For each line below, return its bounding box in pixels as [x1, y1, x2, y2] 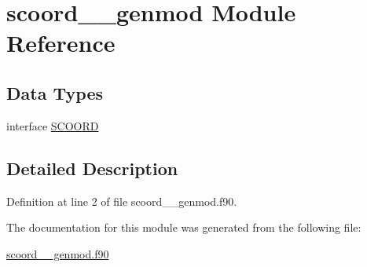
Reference [6, 27, 116, 59]
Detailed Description [6, 155, 178, 180]
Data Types [6, 80, 103, 104]
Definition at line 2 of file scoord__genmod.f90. [6, 192, 237, 209]
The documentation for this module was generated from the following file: [6, 219, 361, 236]
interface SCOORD [6, 117, 99, 133]
